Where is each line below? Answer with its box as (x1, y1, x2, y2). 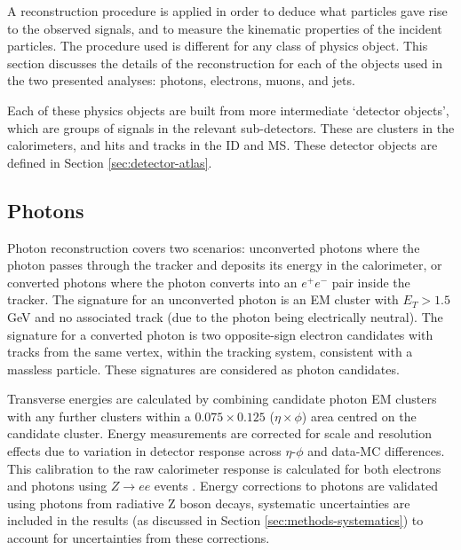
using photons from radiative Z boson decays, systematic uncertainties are (7, 493, 410, 512)
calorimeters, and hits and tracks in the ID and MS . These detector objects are (7, 136, 438, 154)
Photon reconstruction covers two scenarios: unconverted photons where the (7, 238, 420, 256)
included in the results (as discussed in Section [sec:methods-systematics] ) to (7, 511, 424, 530)
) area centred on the (301, 406, 417, 425)
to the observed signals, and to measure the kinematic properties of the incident (7, 19, 442, 37)
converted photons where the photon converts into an (7, 272, 298, 291)
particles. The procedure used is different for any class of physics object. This (7, 36, 428, 55)
